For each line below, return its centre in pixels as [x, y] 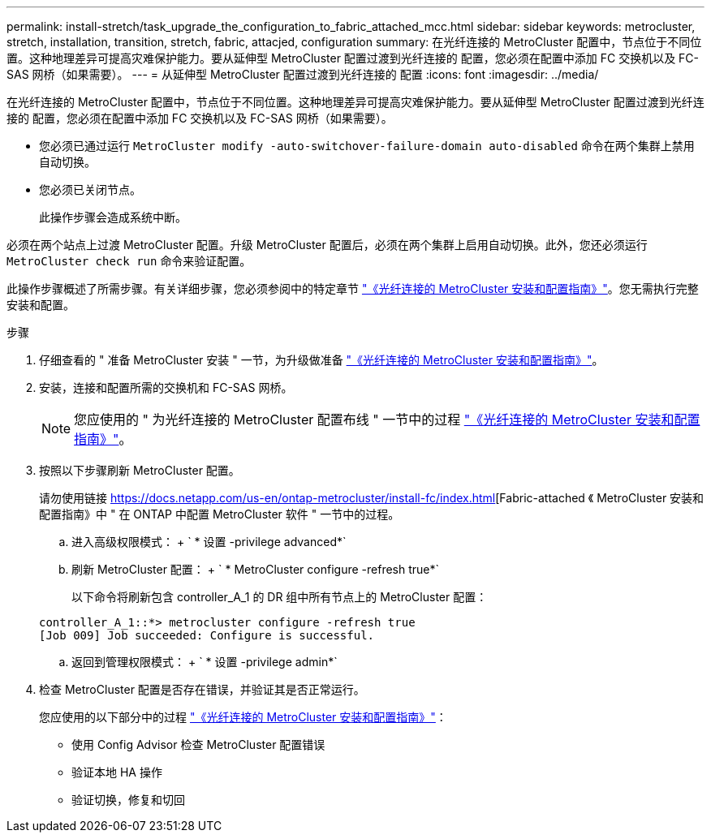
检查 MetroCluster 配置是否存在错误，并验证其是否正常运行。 [202, 689]
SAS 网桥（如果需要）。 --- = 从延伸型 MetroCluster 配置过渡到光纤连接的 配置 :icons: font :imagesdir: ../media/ [303, 74]
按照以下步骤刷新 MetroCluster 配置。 [140, 470]
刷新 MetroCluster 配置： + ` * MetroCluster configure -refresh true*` [256, 569]
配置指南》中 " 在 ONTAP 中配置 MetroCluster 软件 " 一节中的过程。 [220, 514]
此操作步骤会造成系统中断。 [113, 217]
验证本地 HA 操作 [117, 772]
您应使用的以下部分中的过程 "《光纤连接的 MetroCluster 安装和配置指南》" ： [243, 717]
